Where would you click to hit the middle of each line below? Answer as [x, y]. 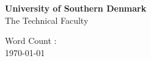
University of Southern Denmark [76, 8]
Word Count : [31, 41]
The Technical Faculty [47, 20]
